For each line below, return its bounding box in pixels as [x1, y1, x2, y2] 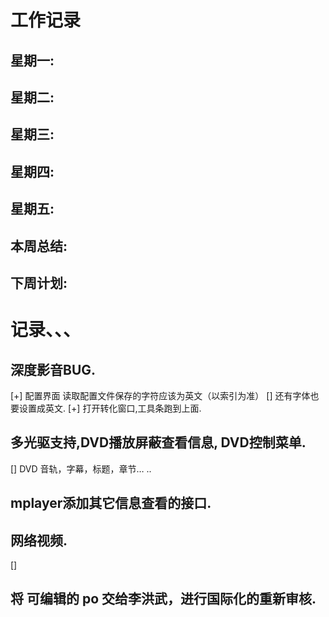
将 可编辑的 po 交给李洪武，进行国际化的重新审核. [10, 591, 317, 608]
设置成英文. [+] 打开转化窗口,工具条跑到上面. [18, 402, 202, 414]
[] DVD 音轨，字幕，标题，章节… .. [10, 462, 152, 475]
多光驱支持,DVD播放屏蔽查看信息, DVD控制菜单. [10, 434, 307, 451]
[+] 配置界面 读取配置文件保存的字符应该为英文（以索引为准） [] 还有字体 [10, 389, 311, 401]
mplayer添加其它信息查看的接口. [10, 495, 212, 512]
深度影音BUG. [10, 361, 97, 378]
